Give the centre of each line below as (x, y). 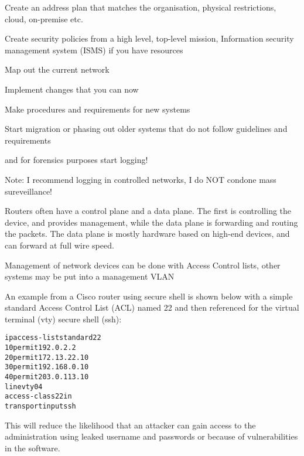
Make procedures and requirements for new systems (98, 109)
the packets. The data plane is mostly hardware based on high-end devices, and (147, 234)
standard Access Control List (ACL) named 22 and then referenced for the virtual (152, 307)
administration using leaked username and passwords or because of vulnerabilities (151, 436)
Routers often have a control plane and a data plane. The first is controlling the (148, 211)
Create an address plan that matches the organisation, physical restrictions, (141, 7)
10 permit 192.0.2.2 (40, 348)
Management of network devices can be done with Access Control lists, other (143, 265)
